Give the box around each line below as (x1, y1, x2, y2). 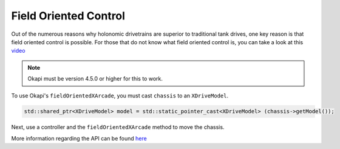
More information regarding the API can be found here (11, 134, 147, 142)
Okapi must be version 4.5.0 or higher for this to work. (27, 75, 163, 82)
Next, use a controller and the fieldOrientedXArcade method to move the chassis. (11, 124, 225, 131)
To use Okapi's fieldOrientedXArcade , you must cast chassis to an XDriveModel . (11, 91, 229, 99)
